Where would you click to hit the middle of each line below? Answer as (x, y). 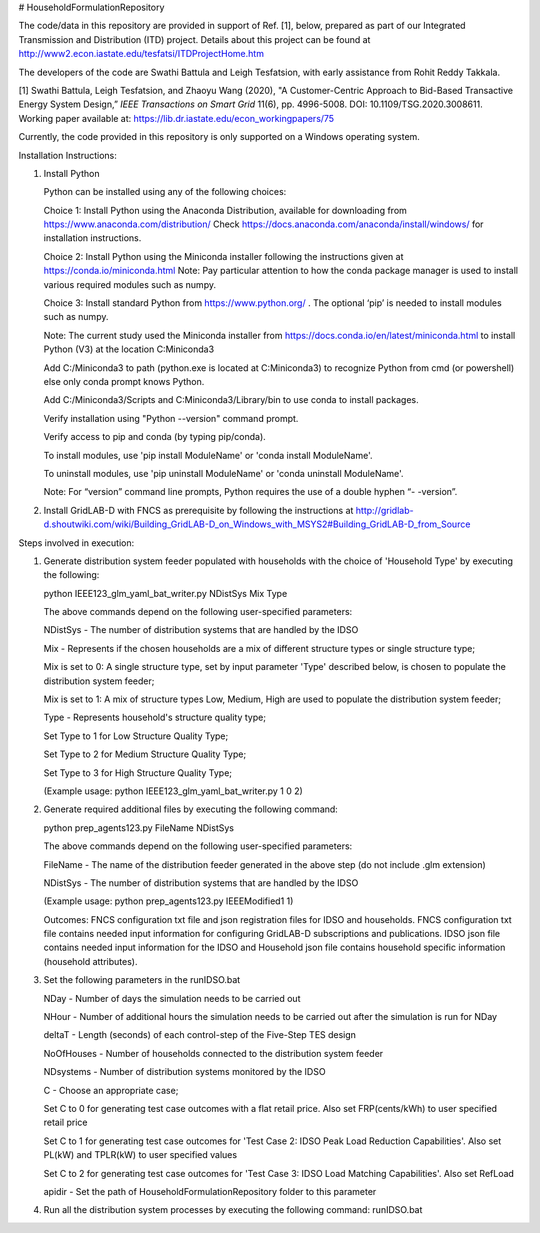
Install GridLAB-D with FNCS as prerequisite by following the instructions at (198, 510)
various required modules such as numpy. (130, 284)
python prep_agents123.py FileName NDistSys (139, 827)
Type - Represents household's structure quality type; (155, 717)
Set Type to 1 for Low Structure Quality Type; (136, 736)
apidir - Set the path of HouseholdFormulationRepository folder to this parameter (210, 1191)
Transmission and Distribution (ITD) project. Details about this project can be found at (194, 39)
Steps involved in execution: (76, 542)
